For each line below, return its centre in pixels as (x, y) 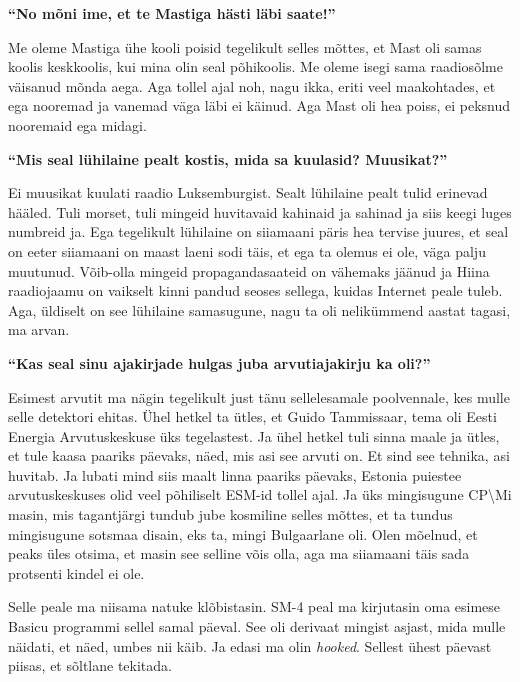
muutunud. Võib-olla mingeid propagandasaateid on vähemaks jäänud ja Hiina (249, 270)
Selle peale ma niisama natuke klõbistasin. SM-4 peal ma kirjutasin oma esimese (254, 606)
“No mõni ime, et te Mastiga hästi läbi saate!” (172, 13)
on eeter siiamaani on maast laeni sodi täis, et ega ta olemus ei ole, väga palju (247, 250)
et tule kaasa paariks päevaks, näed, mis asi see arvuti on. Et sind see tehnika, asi (259, 455)
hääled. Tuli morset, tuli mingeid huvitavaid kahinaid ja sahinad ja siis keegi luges (260, 211)
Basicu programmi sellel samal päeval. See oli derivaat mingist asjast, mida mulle (257, 626)
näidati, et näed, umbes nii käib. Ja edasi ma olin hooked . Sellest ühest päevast (250, 645)
